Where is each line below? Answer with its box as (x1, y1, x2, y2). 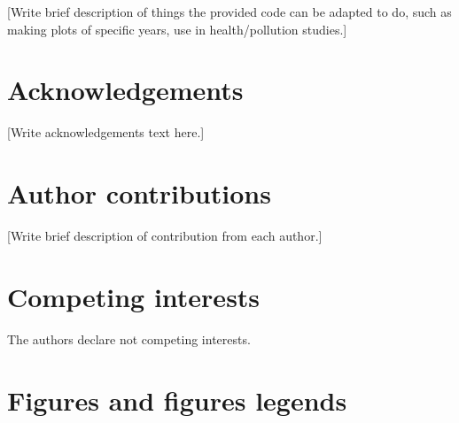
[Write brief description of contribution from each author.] (7, 227, 323, 245)
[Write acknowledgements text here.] (7, 123, 205, 142)
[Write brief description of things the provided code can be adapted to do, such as (7, 3, 452, 20)
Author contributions (7, 175, 271, 211)
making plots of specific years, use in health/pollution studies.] (7, 19, 347, 38)
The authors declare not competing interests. (7, 329, 251, 348)
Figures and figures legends (7, 381, 347, 418)
